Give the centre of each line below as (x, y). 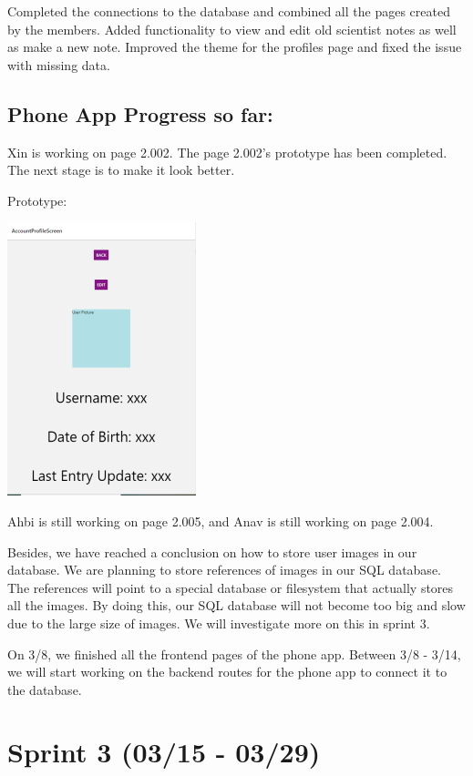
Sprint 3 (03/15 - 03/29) (164, 752)
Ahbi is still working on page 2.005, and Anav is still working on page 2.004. (221, 521)
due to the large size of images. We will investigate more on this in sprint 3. (219, 623)
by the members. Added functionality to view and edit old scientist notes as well (232, 29)
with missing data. (59, 64)
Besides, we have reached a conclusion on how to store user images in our (212, 551)
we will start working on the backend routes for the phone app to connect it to (227, 672)
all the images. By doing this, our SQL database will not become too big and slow (236, 605)
